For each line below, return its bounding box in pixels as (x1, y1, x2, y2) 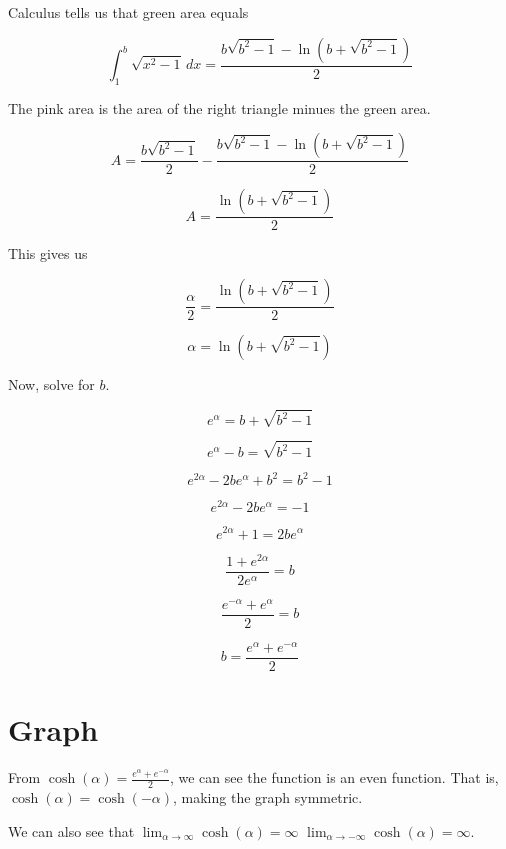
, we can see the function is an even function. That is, (169, 767, 499, 788)
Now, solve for (8, 374, 95, 395)
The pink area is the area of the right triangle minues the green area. (8, 97, 431, 118)
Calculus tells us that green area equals (8, 2, 249, 22)
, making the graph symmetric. (173, 786, 363, 807)
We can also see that (8, 820, 135, 841)
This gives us (8, 243, 88, 264)
